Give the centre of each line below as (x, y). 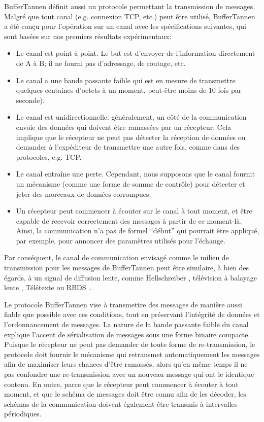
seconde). (30, 100)
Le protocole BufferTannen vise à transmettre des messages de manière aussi (123, 304)
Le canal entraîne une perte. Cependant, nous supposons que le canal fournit (135, 174)
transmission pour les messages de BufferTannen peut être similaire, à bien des (127, 268)
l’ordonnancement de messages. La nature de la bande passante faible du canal (126, 324)
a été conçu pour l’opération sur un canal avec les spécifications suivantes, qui (125, 26)
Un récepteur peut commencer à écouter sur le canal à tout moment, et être (134, 211)
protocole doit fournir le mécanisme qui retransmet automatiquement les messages (132, 354)
